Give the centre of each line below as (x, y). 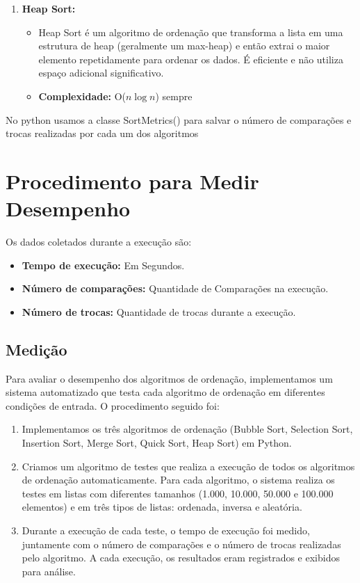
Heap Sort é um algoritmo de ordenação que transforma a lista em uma (191, 32)
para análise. (49, 571)
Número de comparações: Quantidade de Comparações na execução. (175, 288)
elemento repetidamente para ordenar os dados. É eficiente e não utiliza (191, 59)
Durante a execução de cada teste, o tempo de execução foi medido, (166, 530)
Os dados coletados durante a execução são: (99, 242)
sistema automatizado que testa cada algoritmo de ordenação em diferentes (165, 392)
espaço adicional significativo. (101, 73)
